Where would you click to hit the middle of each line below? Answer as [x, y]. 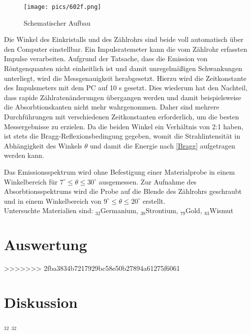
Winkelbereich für [31, 181]
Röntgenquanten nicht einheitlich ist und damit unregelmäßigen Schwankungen [123, 68]
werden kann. [24, 155]
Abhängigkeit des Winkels [43, 145]
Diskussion [41, 302]
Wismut [221, 210]
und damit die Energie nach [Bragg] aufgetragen [162, 145]
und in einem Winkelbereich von [53, 201]
